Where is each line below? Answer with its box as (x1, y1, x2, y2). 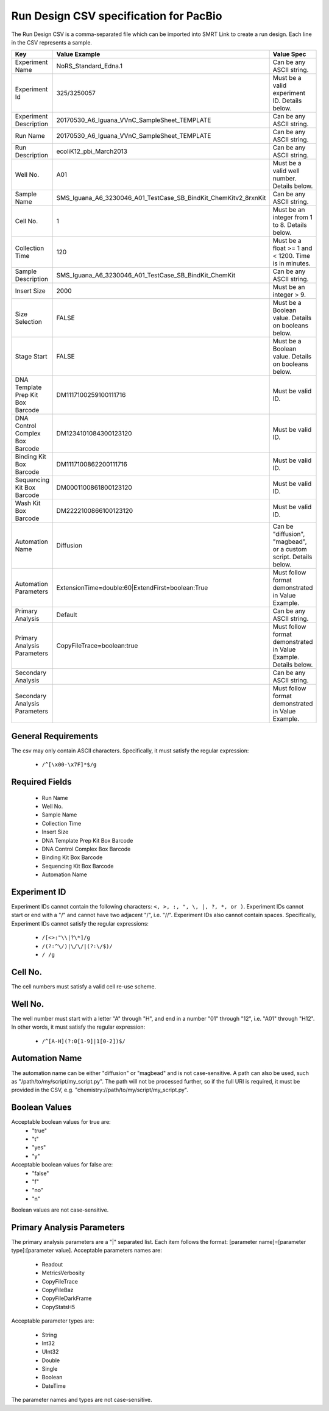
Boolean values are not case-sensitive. (11, 1206, 109, 1213)
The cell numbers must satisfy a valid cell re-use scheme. (11, 982, 157, 990)
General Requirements (11, 731, 99, 741)
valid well (272, 166, 300, 175)
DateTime (41, 1382, 66, 1390)
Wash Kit (15, 499, 41, 507)
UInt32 (41, 1348, 59, 1356)
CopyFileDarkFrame (41, 1295, 92, 1302)
